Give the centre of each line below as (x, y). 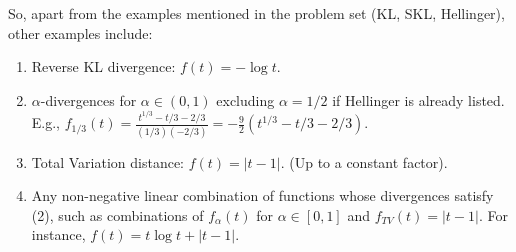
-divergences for (88, 99)
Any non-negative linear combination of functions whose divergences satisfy (262, 195)
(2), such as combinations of (117, 214)
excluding (245, 99)
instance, (58, 234)
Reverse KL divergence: (103, 66)
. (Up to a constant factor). (364, 161)
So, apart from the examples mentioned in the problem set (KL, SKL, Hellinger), (256, 13)
